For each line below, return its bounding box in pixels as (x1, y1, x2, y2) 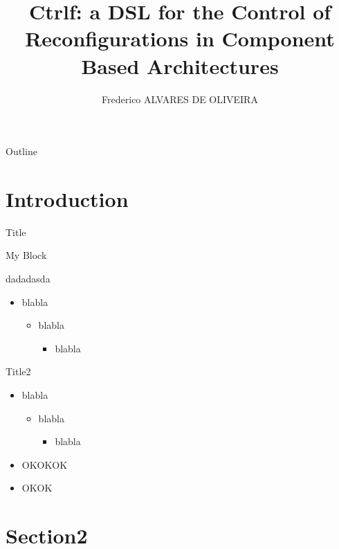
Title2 (6, 364, 31, 379)
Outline (6, 144, 37, 159)
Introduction (6, 184, 129, 213)
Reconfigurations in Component (25, 24, 335, 53)
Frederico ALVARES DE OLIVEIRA (102, 91, 258, 106)
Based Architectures (81, 51, 279, 80)
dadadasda (6, 271, 51, 285)
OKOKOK (21, 457, 68, 471)
